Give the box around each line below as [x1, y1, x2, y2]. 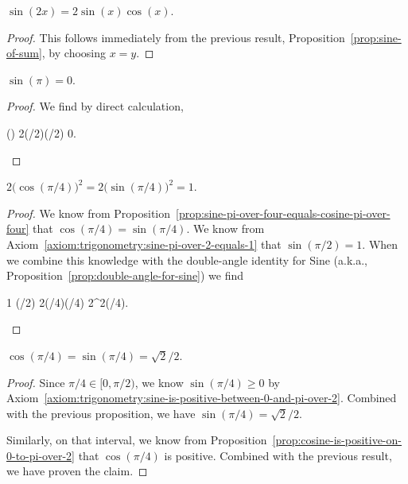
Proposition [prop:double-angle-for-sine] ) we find [6, 267, 244, 284]
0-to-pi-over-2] [6, 447, 75, 463]
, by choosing [41, 45, 107, 61]
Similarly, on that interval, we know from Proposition [6, 432, 267, 448]
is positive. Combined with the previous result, [164, 447, 392, 463]
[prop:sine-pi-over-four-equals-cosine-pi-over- [176, 204, 391, 221]
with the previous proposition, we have [6, 405, 196, 421]
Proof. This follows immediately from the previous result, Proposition [6, 29, 345, 45]
